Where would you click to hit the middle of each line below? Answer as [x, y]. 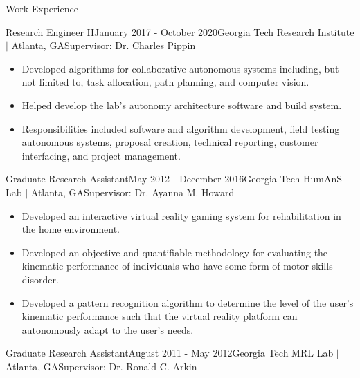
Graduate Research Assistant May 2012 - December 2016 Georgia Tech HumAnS [174, 179]
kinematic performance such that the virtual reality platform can [160, 316]
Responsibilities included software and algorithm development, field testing [181, 128]
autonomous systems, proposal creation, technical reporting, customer [170, 142]
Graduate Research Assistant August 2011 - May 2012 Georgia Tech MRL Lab [170, 353]
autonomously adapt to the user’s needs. [108, 329]
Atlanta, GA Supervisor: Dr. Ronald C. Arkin [101, 366]
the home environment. [71, 229]
